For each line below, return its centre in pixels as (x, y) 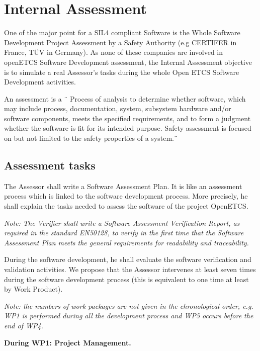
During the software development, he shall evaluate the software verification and (128, 259)
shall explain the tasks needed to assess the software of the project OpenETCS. (126, 206)
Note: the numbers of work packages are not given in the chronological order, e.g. (129, 305)
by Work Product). (33, 289)
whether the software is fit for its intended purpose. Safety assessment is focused (128, 128)
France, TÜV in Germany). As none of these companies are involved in (114, 52)
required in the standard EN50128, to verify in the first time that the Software (124, 233)
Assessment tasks (50, 165)
